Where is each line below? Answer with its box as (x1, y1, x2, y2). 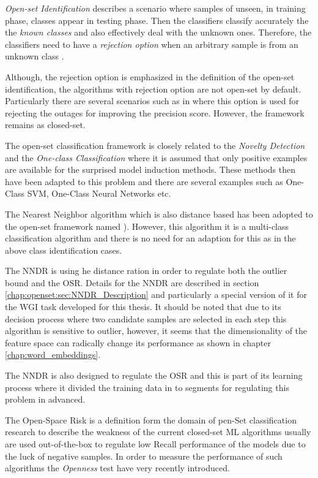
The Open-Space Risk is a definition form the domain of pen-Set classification (5, 413, 297, 426)
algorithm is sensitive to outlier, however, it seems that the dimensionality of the (5, 324, 308, 337)
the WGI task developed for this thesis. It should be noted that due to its (5, 300, 281, 313)
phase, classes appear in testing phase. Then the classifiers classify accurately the (5, 13, 309, 26)
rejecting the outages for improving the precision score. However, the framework (5, 106, 305, 119)
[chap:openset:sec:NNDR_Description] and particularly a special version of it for (5, 288, 307, 301)
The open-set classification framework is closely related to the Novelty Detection (5, 138, 305, 151)
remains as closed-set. (5, 118, 86, 131)
